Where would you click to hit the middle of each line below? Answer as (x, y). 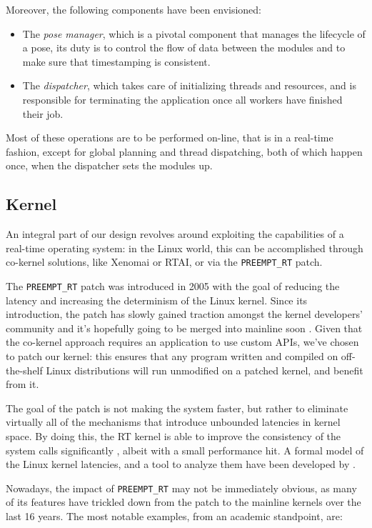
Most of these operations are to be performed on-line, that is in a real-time (170, 138)
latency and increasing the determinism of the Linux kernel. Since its (157, 300)
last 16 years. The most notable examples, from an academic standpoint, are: (174, 516)
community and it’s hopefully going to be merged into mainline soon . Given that (184, 328)
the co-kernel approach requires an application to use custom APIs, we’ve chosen (182, 342)
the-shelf (24, 370)
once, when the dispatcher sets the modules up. (109, 165)
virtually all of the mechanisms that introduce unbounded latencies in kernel (173, 422)
